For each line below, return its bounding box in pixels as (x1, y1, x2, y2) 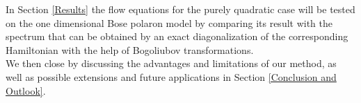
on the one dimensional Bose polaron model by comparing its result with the (6, 15, 333, 30)
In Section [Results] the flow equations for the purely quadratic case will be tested (6, 2, 355, 16)
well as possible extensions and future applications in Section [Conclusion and (6, 69, 337, 84)
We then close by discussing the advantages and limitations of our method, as (6, 56, 337, 71)
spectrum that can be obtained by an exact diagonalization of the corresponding (6, 29, 348, 44)
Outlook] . (6, 83, 46, 97)
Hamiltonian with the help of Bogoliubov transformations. (6, 42, 254, 57)
